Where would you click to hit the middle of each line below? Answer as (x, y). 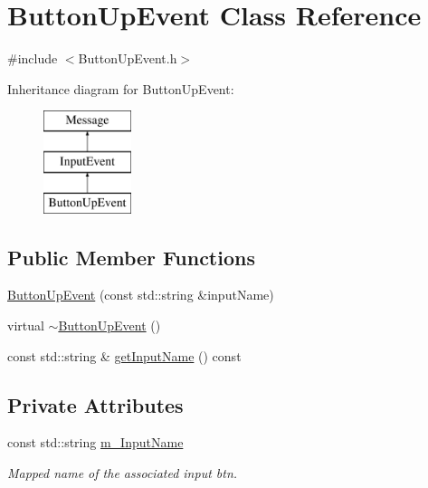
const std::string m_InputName (95, 442)
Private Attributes (95, 404)
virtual (26, 325)
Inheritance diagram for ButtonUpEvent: (121, 88)
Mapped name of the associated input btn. (123, 473)
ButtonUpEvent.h (128, 58)
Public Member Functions (131, 257)
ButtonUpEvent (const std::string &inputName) (141, 295)
